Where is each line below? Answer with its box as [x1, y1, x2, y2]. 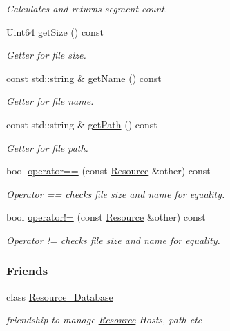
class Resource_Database [6, 289, 113, 303]
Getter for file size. [6, 48, 86, 62]
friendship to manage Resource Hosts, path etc [6, 312, 202, 327]
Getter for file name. [6, 94, 94, 108]
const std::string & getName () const [6, 70, 162, 85]
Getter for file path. [6, 140, 88, 154]
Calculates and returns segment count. [6, 1, 168, 15]
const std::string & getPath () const [6, 117, 157, 131]
